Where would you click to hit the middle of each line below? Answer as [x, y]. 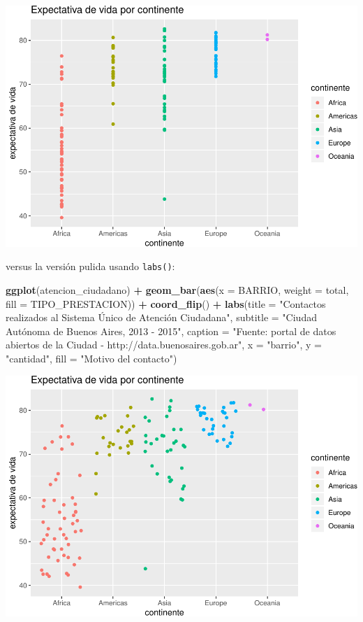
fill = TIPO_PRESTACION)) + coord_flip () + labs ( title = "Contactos [166, 303]
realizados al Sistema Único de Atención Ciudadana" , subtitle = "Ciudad [161, 317]
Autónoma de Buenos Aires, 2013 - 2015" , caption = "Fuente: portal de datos [171, 331]
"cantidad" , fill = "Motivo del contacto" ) [91, 359]
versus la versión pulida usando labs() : [90, 266]
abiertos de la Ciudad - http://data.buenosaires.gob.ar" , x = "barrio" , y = [164, 345]
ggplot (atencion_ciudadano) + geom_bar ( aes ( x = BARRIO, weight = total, [177, 290]
